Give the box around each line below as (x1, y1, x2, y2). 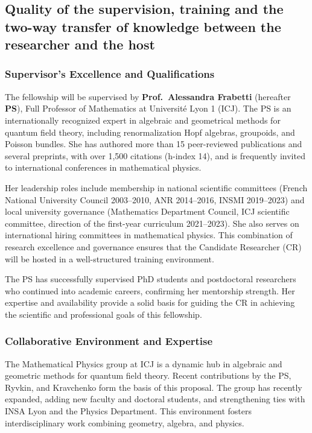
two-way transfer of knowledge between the (5, 17, 281, 36)
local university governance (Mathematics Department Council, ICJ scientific (5, 205, 290, 218)
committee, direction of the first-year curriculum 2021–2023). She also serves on (5, 216, 299, 229)
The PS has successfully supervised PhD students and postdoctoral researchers (5, 273, 296, 285)
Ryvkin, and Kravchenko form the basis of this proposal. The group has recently (5, 381, 302, 393)
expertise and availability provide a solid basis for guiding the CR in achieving (5, 296, 295, 309)
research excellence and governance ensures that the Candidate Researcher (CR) (5, 240, 302, 253)
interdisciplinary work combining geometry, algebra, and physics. (5, 416, 244, 429)
